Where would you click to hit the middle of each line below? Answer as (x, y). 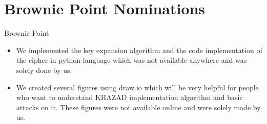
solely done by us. (44, 70)
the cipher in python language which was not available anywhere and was (131, 60)
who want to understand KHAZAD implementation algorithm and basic (129, 97)
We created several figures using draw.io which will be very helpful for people (137, 87)
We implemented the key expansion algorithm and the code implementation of (139, 50)
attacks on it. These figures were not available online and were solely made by (138, 107)
